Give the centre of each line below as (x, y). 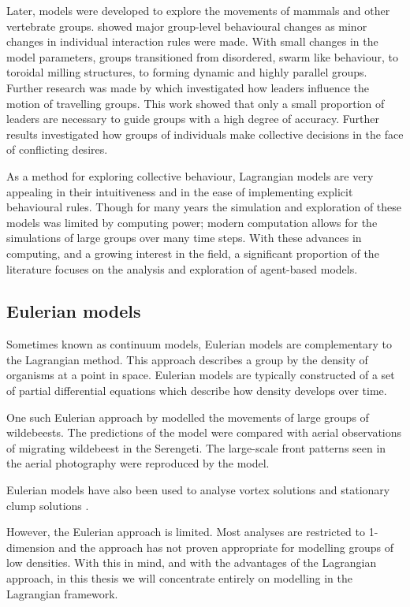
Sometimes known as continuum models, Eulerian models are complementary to (199, 344)
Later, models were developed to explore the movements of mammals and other (198, 10)
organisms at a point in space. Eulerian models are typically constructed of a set (201, 375)
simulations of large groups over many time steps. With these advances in (184, 238)
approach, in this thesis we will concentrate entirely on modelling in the (180, 578)
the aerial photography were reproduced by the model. (138, 463)
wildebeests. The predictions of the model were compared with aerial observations (204, 432)
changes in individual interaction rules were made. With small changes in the (192, 41)
